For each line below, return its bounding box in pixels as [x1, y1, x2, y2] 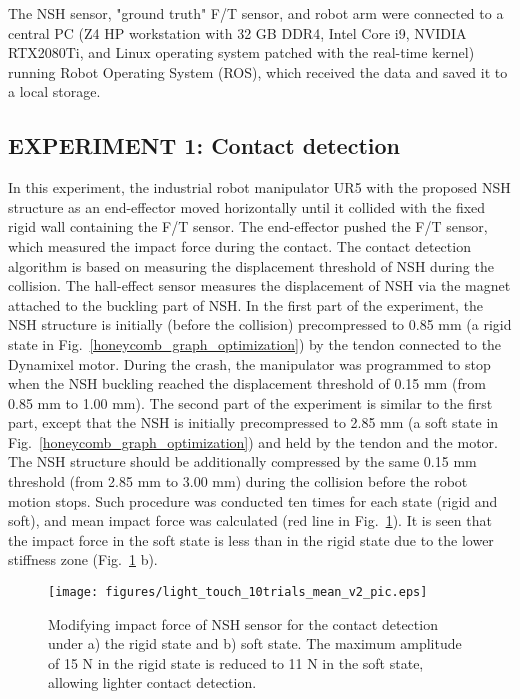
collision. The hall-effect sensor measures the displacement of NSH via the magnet [8, 275, 511, 296]
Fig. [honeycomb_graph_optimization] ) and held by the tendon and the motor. [8, 431, 498, 452]
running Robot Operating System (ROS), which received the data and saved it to [8, 61, 508, 82]
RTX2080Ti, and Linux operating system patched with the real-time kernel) [8, 42, 475, 63]
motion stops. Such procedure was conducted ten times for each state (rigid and [8, 490, 498, 511]
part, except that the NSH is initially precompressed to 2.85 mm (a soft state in [8, 412, 499, 433]
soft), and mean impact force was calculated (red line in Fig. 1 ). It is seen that [8, 510, 492, 531]
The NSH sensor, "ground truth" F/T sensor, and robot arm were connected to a [8, 3, 504, 23]
